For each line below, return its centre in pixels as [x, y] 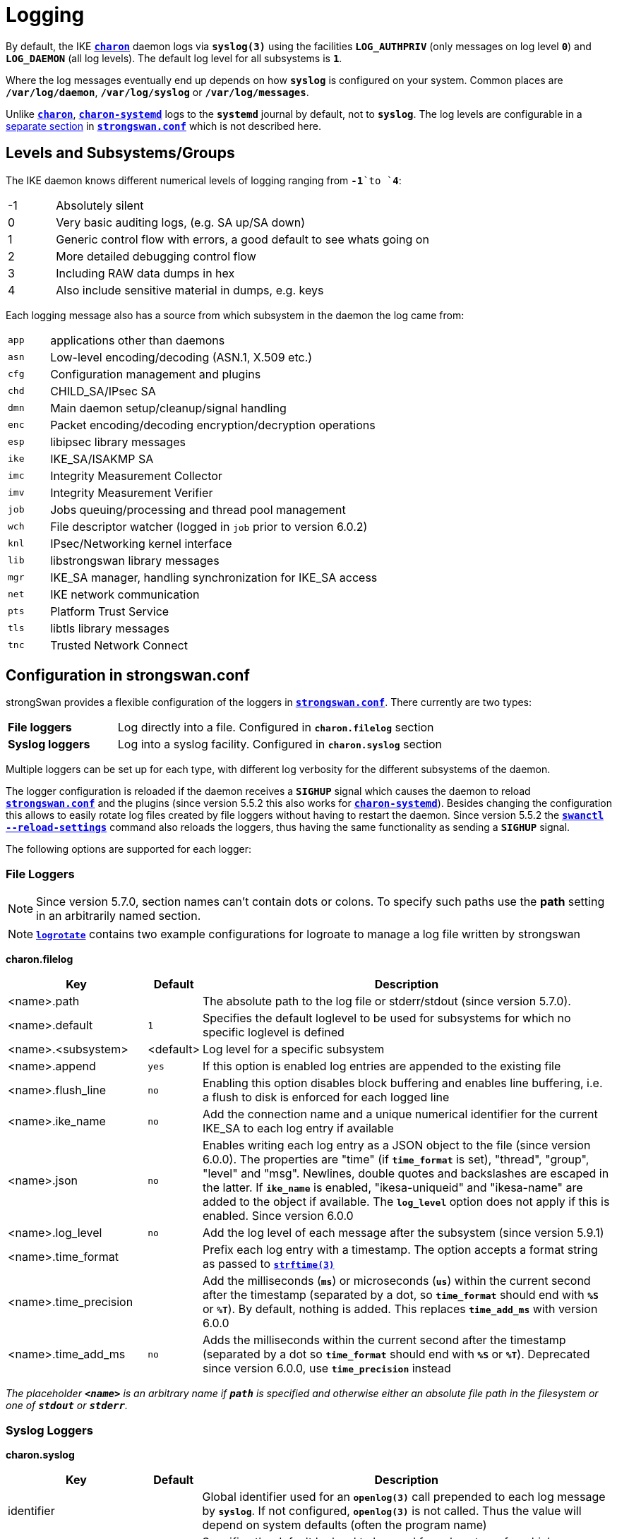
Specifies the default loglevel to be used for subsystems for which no [387, 1018]
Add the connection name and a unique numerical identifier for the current [400, 1114]
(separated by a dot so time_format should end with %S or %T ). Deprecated [396, 1354]
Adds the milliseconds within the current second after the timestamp [384, 1340]
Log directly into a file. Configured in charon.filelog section [276, 727]
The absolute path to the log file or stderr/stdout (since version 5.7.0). [387, 1001]
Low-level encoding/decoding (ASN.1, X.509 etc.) [181, 357]
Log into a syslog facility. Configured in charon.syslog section [280, 744]
